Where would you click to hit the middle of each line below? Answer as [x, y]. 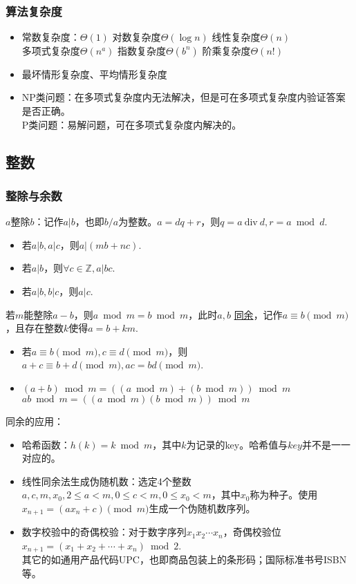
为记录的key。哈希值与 [237, 444]
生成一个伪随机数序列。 [202, 508]
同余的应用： [35, 421]
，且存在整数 [35, 328]
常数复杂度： [51, 37]
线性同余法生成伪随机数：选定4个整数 [106, 481]
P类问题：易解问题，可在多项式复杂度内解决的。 [132, 124]
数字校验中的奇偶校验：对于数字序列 [104, 532]
